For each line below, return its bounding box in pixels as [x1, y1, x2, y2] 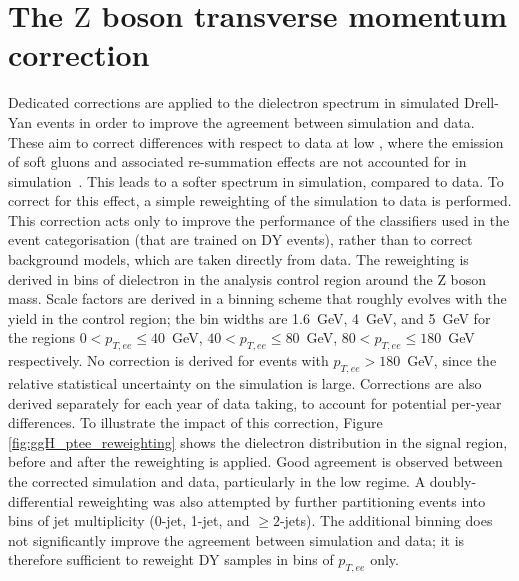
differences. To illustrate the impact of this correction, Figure [8, 412, 383, 433]
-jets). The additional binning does [279, 510, 493, 531]
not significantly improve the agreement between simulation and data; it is [8, 529, 465, 550]
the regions [8, 327, 76, 348]
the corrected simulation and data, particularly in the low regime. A [8, 471, 426, 491]
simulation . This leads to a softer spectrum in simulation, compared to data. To [8, 170, 504, 191]
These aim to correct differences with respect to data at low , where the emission [8, 131, 504, 152]
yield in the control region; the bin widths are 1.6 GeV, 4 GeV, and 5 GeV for [8, 307, 491, 328]
